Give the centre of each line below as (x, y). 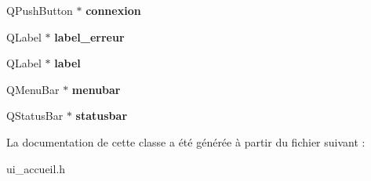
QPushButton (40, 10)
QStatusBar (35, 116)
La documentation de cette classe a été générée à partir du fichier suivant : (186, 141)
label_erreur (89, 36)
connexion (113, 10)
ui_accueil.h (36, 168)
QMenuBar (33, 89)
